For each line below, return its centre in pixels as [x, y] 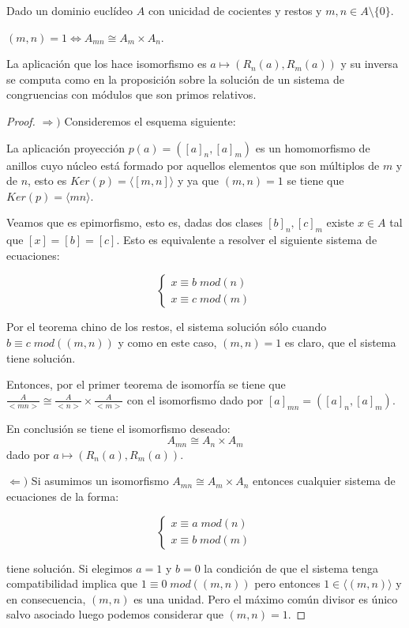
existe [340, 222]
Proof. [21, 120]
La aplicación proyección [66, 147]
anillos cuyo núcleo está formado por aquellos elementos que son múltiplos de [193, 165]
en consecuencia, [46, 598]
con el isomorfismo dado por [195, 399]
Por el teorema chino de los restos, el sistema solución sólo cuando [167, 327]
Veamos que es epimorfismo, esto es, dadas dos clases [135, 222]
